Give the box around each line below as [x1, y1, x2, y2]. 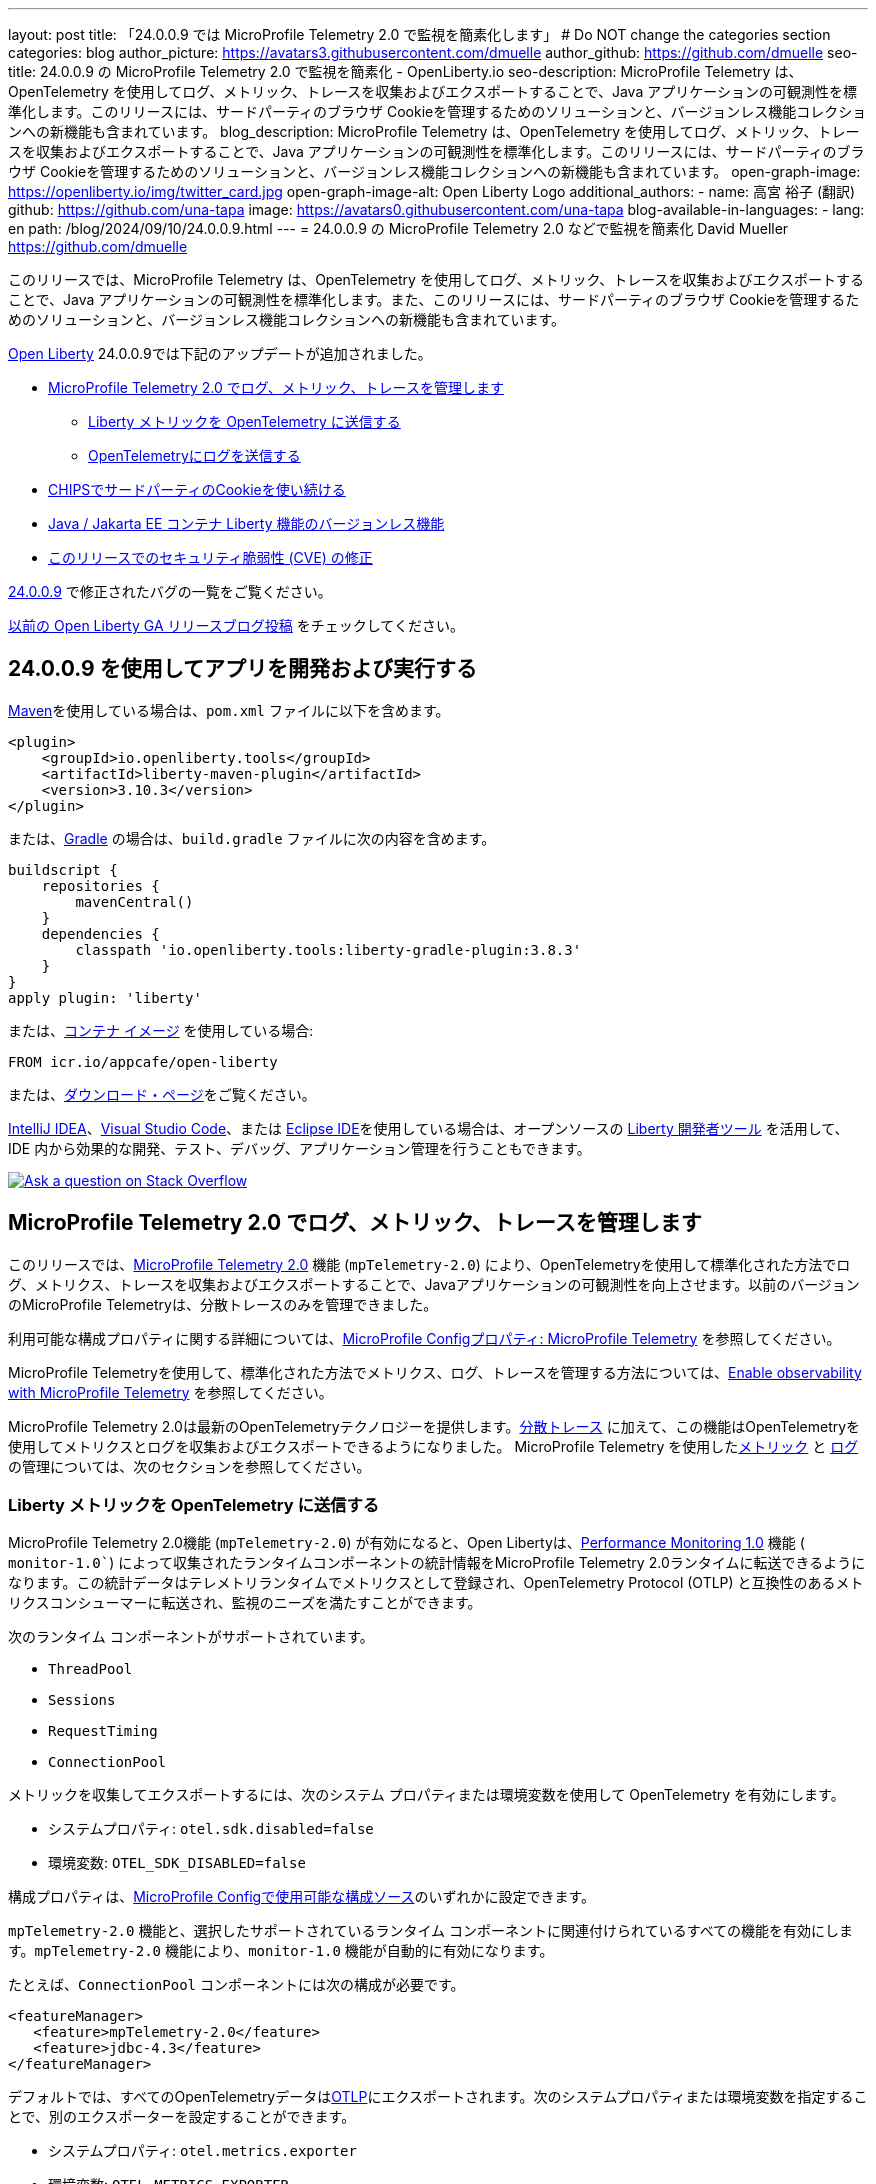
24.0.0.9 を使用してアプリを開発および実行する [8, 656, 478, 682]
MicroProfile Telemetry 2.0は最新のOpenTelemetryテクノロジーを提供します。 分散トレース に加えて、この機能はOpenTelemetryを [8, 1417, 861, 1435]
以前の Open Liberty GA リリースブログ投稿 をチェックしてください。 [8, 617, 464, 634]
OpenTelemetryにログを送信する [88, 447, 301, 464]
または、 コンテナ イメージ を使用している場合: [8, 1021, 314, 1039]
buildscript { [8, 861, 118, 878]
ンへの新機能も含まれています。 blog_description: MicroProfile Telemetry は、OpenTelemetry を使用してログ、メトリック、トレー [8, 123, 860, 140]
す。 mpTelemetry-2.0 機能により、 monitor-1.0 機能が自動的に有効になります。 [8, 1942, 554, 1960]
